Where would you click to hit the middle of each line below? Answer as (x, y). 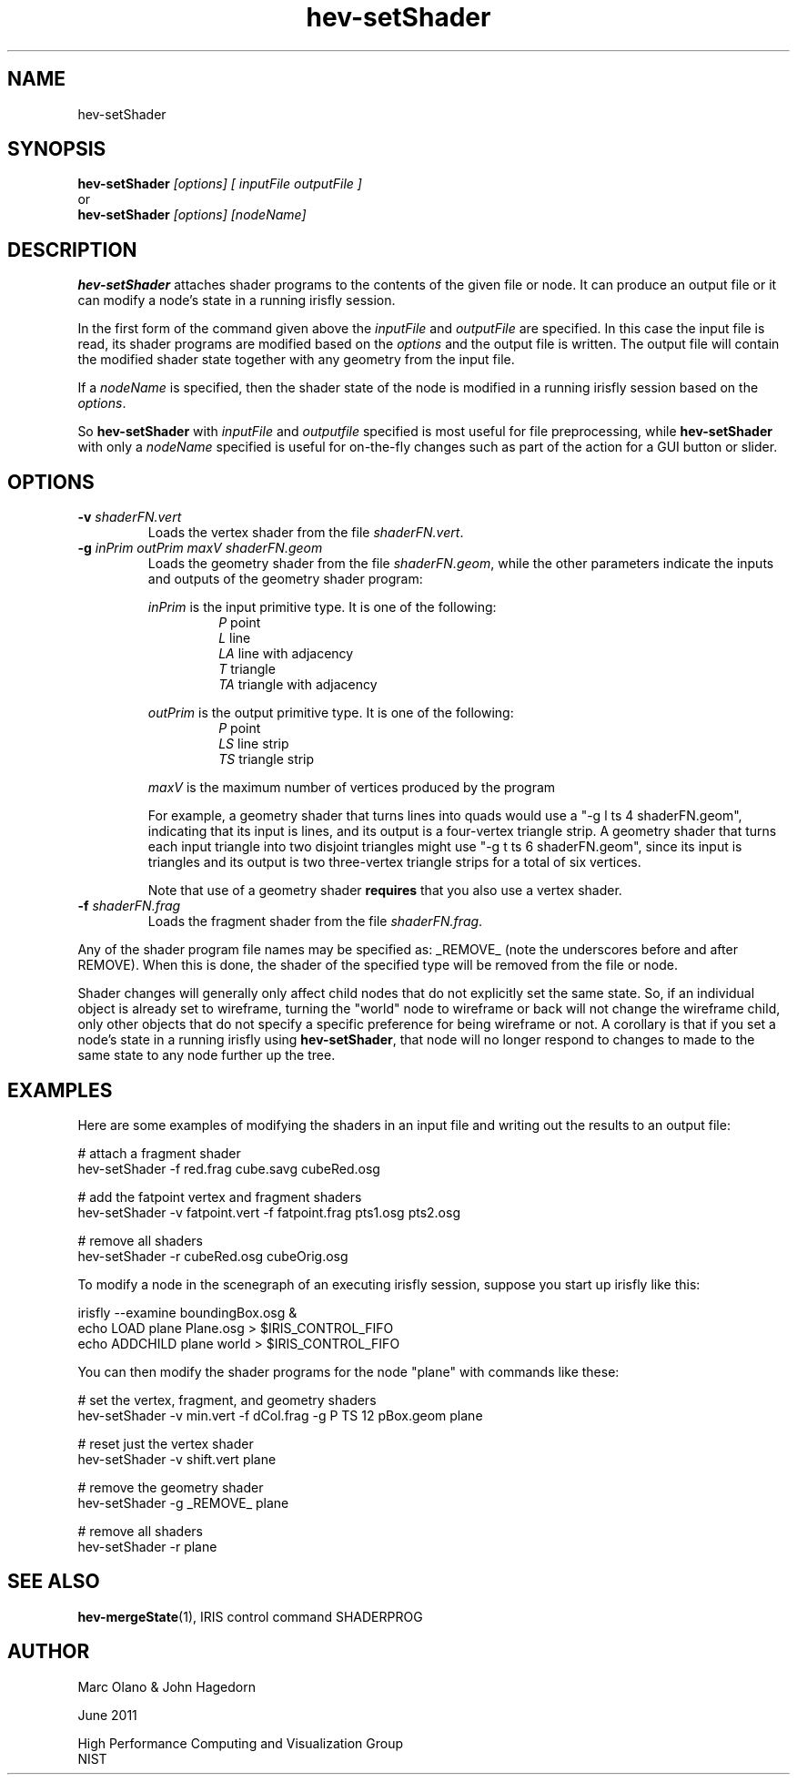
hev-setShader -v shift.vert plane (177, 1459)
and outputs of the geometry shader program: (285, 579)
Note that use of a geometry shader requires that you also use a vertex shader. (385, 891)
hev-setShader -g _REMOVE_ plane (183, 1502)
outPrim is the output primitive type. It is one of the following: (331, 713)
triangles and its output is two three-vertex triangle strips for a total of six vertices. (394, 862)
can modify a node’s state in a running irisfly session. (237, 300)
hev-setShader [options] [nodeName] (192, 215)
